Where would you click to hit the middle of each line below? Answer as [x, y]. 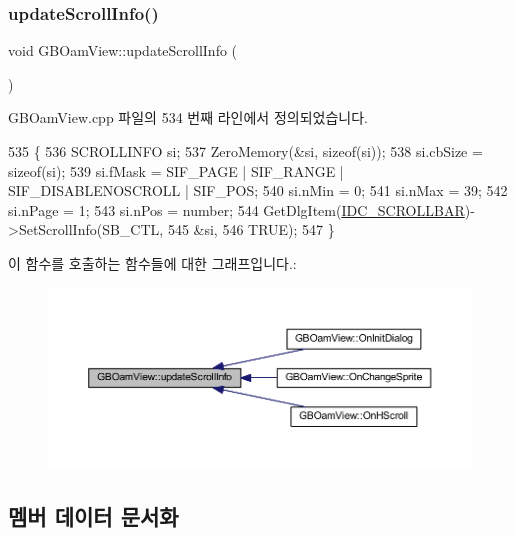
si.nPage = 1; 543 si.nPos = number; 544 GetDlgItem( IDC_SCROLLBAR [236, 209]
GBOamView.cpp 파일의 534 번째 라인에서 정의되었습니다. [188, 117]
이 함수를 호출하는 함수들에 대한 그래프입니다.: [152, 262]
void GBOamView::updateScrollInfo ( [123, 50]
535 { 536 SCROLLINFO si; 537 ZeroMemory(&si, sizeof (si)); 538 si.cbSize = [245, 151]
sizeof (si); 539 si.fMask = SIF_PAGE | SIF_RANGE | [176, 170]
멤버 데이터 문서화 [93, 515]
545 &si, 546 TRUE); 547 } [251, 229]
